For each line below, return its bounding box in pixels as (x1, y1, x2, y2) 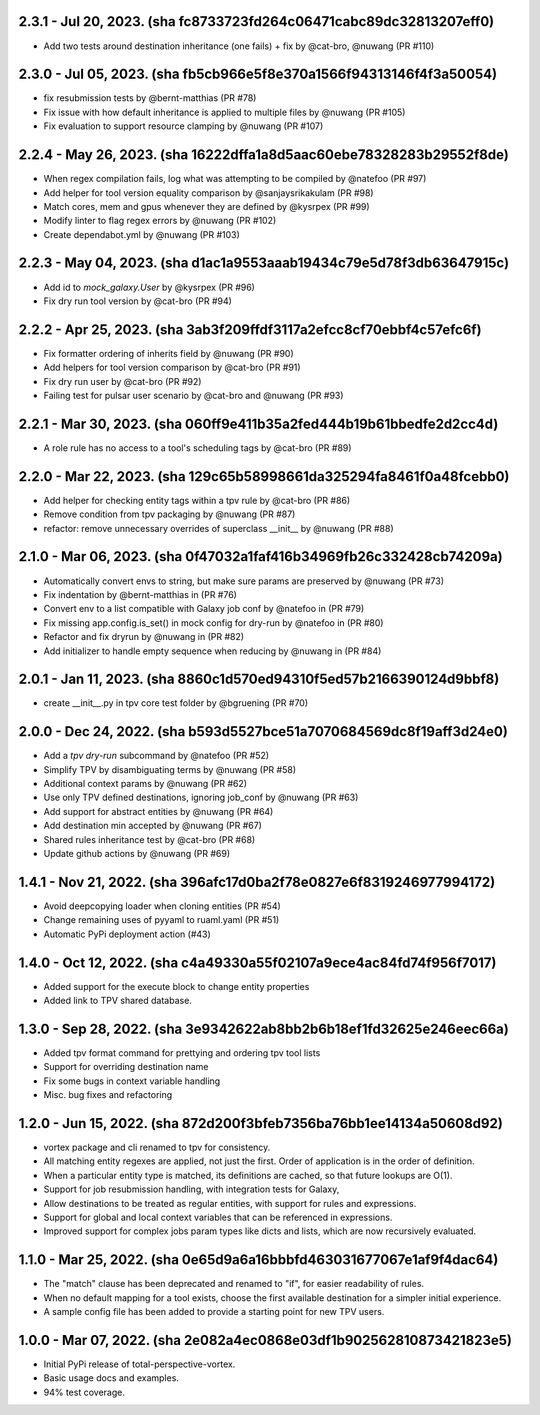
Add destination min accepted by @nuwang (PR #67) (43, 820, 262, 832)
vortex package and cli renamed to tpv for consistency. (43, 1141, 271, 1154)
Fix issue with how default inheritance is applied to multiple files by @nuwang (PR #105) (43, 106, 406, 118)
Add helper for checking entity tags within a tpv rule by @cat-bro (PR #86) (43, 494, 351, 506)
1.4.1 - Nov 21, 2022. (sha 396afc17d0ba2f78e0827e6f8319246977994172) (18, 873, 496, 890)
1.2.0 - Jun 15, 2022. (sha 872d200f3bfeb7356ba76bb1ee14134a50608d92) (18, 1115, 504, 1132)
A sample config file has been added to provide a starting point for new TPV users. (43, 1306, 385, 1318)
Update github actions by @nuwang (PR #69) (43, 848, 231, 860)
